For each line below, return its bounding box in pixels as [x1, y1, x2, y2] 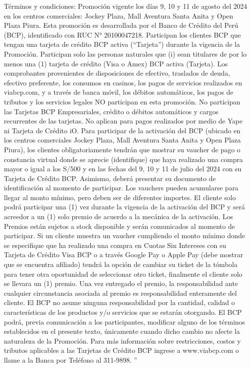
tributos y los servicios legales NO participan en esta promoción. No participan [4, 96, 241, 106]
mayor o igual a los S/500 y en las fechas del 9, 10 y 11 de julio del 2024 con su [4, 164, 242, 174]
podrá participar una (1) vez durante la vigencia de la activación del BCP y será [4, 202, 245, 212]
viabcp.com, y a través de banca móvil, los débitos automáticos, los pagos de [4, 87, 233, 97]
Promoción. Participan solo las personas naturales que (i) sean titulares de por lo [4, 48, 247, 59]
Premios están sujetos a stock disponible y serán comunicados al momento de [4, 221, 235, 231]
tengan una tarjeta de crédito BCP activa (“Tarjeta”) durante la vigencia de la [4, 39, 240, 49]
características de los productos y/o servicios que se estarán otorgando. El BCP [4, 307, 242, 317]
